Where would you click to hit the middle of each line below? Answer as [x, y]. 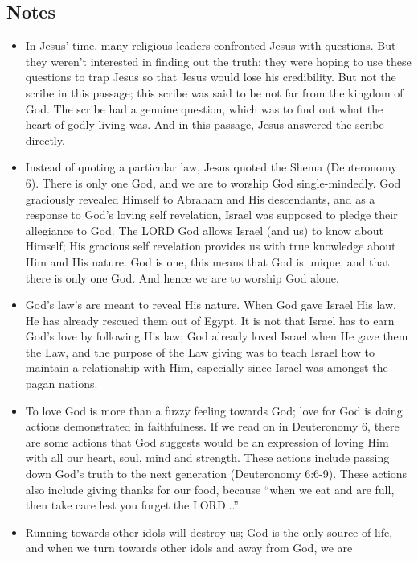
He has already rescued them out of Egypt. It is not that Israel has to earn [210, 320]
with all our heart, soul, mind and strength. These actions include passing [207, 458]
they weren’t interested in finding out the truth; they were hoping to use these [218, 61]
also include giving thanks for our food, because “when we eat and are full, [210, 489]
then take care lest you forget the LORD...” [132, 505]
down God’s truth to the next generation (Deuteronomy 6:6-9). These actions [216, 474]
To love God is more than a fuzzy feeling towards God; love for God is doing [214, 410]
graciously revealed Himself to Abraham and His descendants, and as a [200, 198]
